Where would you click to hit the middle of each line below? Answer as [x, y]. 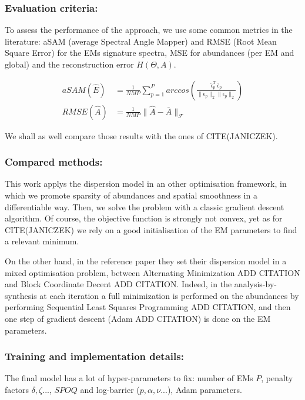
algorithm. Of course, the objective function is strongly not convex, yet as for [144, 218]
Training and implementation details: [94, 356]
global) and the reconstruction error [69, 64]
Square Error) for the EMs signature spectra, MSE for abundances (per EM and [150, 53]
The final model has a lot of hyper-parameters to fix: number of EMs [129, 378]
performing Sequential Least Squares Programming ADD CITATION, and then [148, 307]
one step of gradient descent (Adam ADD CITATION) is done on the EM [138, 318]
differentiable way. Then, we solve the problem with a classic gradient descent [145, 206]
